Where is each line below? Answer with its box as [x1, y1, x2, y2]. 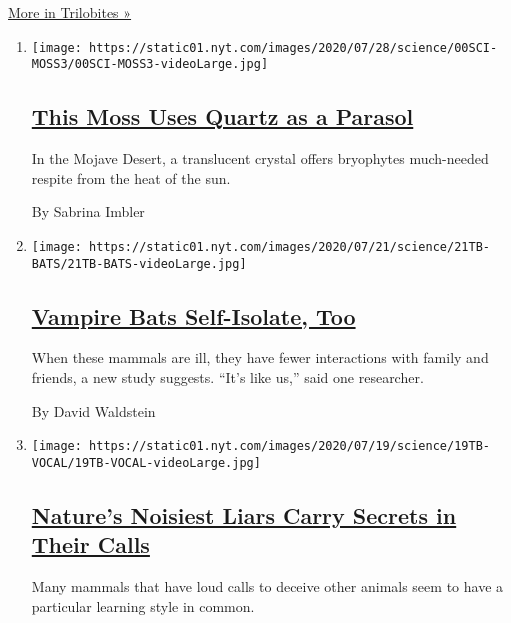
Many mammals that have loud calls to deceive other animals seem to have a [31, 576, 504, 597]
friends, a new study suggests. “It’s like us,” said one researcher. [31, 367, 424, 387]
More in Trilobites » [8, 2, 132, 22]
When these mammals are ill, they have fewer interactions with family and [31, 347, 489, 368]
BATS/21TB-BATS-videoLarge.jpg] [31, 256, 247, 271]
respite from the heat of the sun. [31, 167, 231, 188]
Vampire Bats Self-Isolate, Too [31, 300, 356, 331]
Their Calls [31, 529, 150, 560]
